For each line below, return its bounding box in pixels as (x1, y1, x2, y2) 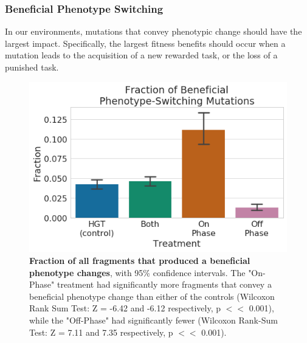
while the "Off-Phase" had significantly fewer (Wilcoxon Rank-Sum (29, 314, 278, 327)
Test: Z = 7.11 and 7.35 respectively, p (29, 325, 173, 338)
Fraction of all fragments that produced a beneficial (29, 254, 250, 267)
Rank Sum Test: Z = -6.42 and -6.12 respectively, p (29, 302, 221, 314)
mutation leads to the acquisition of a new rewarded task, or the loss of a (5, 49, 278, 61)
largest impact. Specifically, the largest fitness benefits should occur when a (5, 36, 286, 49)
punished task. (5, 61, 59, 73)
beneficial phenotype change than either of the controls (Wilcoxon (29, 289, 275, 302)
